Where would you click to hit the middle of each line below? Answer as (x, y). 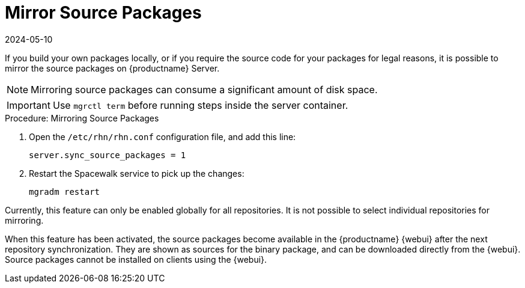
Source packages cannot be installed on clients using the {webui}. (136, 259)
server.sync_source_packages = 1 (108, 155)
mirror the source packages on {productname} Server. (112, 68)
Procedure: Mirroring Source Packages (82, 118)
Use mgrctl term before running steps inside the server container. (200, 105)
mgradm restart (65, 191)
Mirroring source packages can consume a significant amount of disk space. (204, 89)
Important (29, 105)
